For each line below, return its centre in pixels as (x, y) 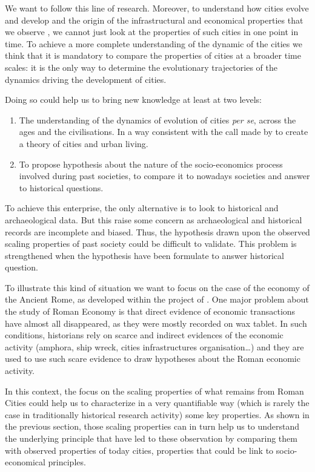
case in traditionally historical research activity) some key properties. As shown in (157, 414)
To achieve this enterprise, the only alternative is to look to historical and (142, 208)
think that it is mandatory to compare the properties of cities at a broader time (153, 55)
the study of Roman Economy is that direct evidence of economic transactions (150, 311)
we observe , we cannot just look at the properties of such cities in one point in (152, 32)
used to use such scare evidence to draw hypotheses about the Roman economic (153, 359)
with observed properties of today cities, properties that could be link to (139, 450)
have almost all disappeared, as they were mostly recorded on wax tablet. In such (156, 323)
